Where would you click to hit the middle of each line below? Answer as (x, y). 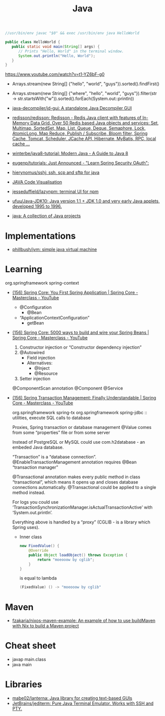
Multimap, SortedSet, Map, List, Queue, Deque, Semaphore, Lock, (79, 128)
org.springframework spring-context (42, 283)
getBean (35, 323)
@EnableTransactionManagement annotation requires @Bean (74, 462)
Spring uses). (26, 527)
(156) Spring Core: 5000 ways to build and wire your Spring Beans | (81, 332)
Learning (24, 269)
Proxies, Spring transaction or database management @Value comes (82, 427)
